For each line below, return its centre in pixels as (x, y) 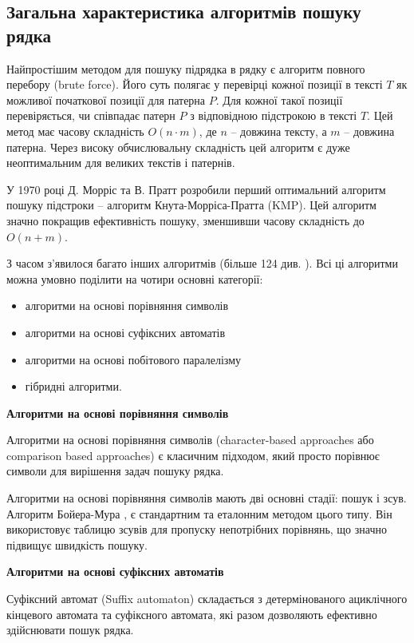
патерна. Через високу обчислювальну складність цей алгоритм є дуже (178, 147)
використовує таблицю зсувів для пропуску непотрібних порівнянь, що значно (197, 529)
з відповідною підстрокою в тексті (274, 115)
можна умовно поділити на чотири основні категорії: (135, 278)
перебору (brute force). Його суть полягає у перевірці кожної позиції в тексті (195, 84)
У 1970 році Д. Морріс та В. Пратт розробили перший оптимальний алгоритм (196, 189)
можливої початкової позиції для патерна (106, 99)
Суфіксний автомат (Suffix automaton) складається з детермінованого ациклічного (207, 599)
